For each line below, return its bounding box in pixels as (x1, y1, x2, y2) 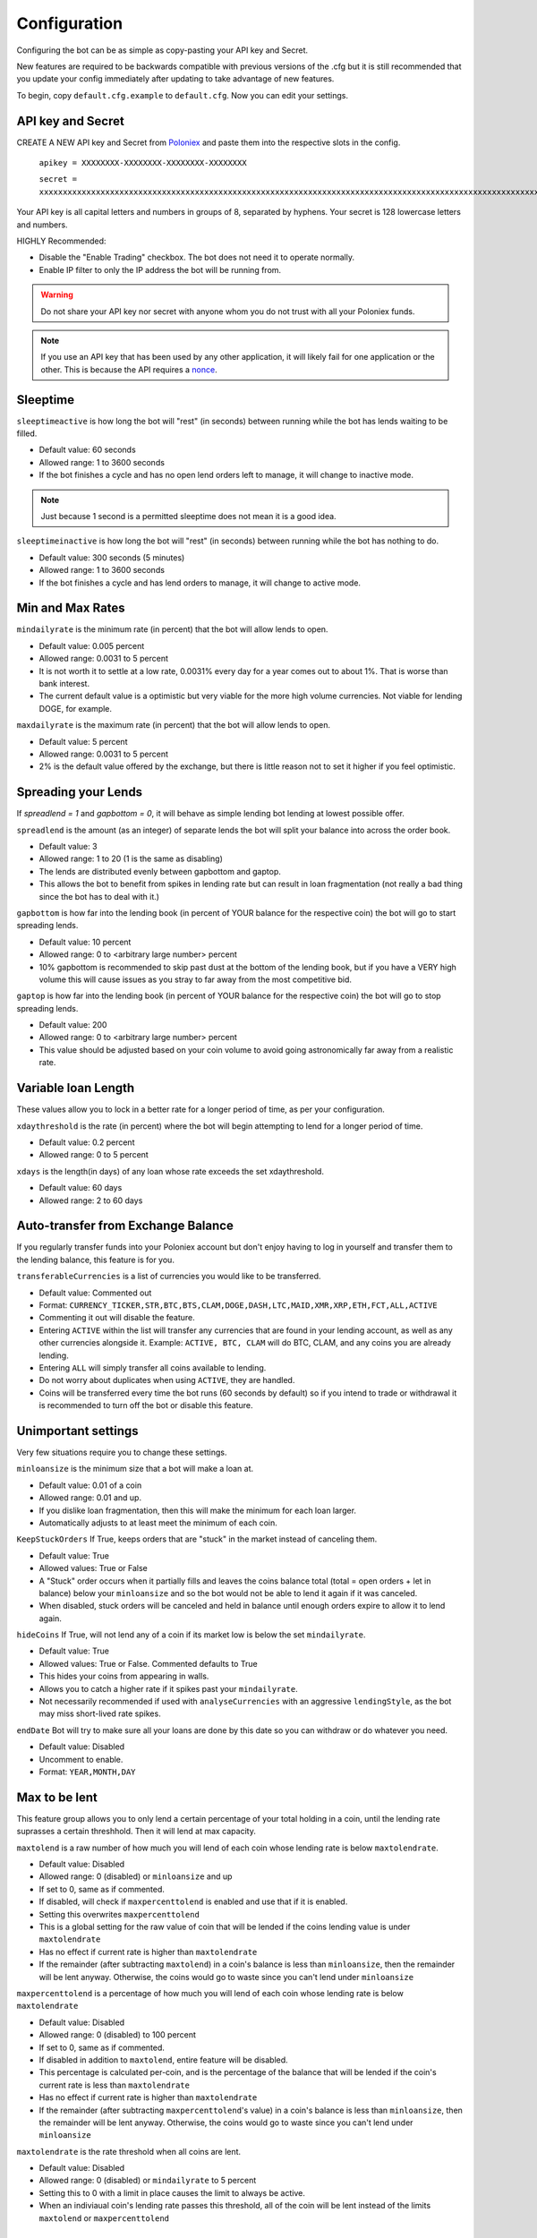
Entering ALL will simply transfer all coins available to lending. (38, 1362, 267, 1373)
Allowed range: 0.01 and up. (38, 1492, 142, 1503)
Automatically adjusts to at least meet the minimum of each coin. (38, 1517, 277, 1528)
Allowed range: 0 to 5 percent (38, 1149, 149, 1160)
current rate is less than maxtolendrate (38, 2080, 190, 2090)
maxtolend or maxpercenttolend (38, 2212, 170, 2224)
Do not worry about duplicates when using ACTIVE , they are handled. (38, 1375, 295, 1386)
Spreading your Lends (16, 784, 143, 800)
